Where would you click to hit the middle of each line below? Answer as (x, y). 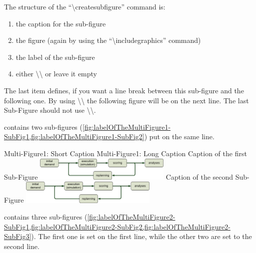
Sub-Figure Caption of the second (119, 176)
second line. (22, 246)
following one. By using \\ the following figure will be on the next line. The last (126, 100)
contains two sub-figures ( (43, 126)
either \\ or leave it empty (56, 74)
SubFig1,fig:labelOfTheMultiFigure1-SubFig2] (74, 136)
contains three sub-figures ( (46, 217)
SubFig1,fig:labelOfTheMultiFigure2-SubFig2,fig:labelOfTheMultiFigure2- (117, 226)
